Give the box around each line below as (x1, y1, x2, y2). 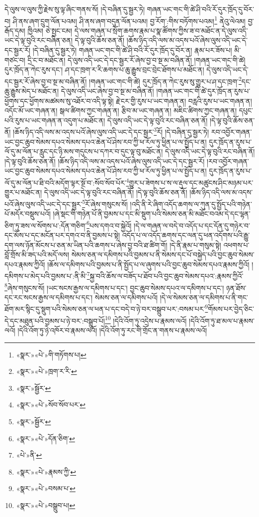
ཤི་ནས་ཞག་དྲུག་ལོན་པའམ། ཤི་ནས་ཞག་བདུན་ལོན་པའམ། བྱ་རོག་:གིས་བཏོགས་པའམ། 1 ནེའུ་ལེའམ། (12, 14, 246, 26)
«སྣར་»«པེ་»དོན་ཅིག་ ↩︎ (16, 433, 75, 443)
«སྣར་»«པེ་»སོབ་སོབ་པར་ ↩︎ (16, 399, 86, 410)
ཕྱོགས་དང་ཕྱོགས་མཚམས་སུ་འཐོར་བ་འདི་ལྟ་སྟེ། (4, 95, 114, 106)
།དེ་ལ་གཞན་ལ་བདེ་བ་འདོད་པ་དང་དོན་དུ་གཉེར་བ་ (134, 220, 250, 230)
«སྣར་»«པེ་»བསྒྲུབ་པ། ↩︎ (16, 500, 76, 510)
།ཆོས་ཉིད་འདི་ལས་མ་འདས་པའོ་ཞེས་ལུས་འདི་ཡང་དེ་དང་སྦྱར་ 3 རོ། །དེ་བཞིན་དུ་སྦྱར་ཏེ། (13, 125, 209, 137)
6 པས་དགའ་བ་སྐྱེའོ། (86, 218, 132, 230)
